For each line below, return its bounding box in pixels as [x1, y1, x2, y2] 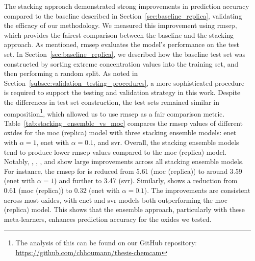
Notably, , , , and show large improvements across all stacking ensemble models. [4, 156, 244, 166]
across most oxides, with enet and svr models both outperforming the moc [4, 194, 228, 205]
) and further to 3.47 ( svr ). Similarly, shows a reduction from [54, 175, 238, 186]
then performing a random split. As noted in [4, 68, 138, 78]
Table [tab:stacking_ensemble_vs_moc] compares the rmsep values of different [4, 118, 243, 128]
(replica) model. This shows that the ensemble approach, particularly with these [4, 204, 245, 214]
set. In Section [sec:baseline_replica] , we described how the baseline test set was [4, 48, 246, 59]
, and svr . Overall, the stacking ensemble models [93, 137, 239, 147]
